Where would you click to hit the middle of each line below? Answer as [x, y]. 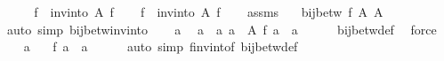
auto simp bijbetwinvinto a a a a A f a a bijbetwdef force [222, 29]
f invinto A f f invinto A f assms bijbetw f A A [209, 11]
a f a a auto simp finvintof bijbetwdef [161, 46]
